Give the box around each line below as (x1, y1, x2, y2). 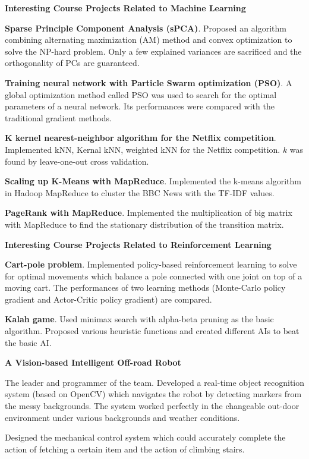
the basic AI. (5, 336, 52, 348)
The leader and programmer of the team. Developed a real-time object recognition (5, 376, 305, 388)
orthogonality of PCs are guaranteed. (5, 56, 140, 69)
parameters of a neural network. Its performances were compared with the (5, 100, 275, 112)
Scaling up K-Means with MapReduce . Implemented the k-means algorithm (5, 175, 301, 187)
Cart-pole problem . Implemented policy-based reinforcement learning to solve (5, 258, 297, 271)
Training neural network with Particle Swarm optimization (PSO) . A (5, 76, 292, 89)
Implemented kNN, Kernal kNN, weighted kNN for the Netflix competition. (5, 143, 280, 155)
